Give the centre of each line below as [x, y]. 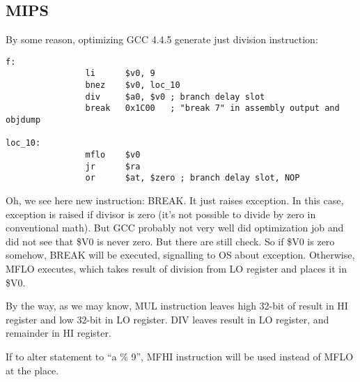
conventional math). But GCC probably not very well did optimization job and [175, 228]
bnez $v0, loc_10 [133, 85]
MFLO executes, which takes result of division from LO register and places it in [177, 268]
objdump [23, 120]
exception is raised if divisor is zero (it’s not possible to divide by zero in [161, 214]
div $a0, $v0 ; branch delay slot [175, 97]
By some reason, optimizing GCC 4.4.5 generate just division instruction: [162, 39]
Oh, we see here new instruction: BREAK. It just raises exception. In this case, [175, 200]
